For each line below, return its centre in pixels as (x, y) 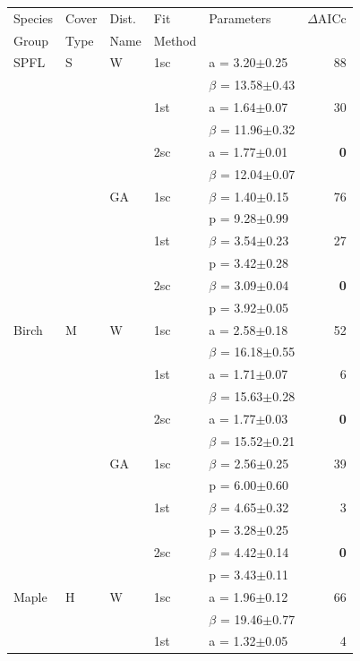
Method (175, 40)
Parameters (240, 17)
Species (34, 17)
